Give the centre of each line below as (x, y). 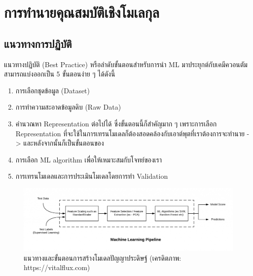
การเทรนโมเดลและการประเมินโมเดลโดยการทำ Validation (92, 176)
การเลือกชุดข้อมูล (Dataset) (53, 90)
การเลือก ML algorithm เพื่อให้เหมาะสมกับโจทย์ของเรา (89, 159)
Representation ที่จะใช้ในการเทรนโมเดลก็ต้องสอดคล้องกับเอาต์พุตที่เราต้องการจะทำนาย (130, 133)
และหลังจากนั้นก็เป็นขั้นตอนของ (64, 143)
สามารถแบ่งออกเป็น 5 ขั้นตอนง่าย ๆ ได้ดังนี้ (60, 74)
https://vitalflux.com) (57, 267)
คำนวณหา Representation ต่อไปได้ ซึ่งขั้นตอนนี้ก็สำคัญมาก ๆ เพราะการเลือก (116, 123)
